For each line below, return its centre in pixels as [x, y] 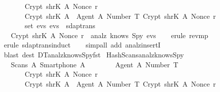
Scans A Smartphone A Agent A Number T [94, 64]
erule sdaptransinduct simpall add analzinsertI [82, 45]
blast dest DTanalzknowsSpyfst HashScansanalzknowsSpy [94, 54]
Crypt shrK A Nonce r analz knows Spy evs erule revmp [110, 35]
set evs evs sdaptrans [60, 25]
